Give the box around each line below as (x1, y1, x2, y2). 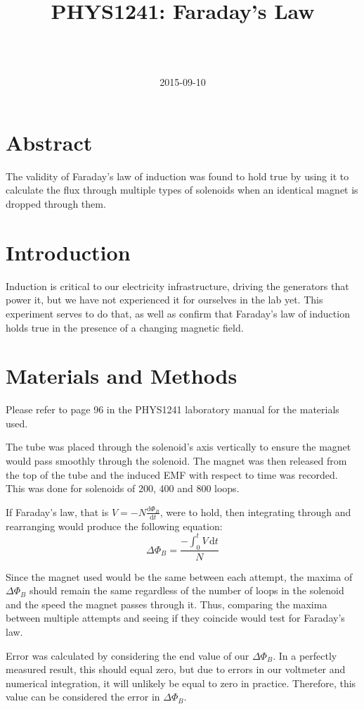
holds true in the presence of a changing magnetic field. (6, 320, 244, 334)
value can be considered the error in (6, 689, 160, 704)
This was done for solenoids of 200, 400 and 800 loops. (6, 481, 240, 496)
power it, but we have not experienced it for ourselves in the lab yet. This (6, 292, 323, 307)
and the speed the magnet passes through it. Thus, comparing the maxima (6, 596, 327, 611)
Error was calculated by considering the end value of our (6, 648, 249, 663)
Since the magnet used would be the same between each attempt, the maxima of (6, 569, 353, 584)
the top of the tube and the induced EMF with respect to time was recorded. (6, 467, 338, 482)
